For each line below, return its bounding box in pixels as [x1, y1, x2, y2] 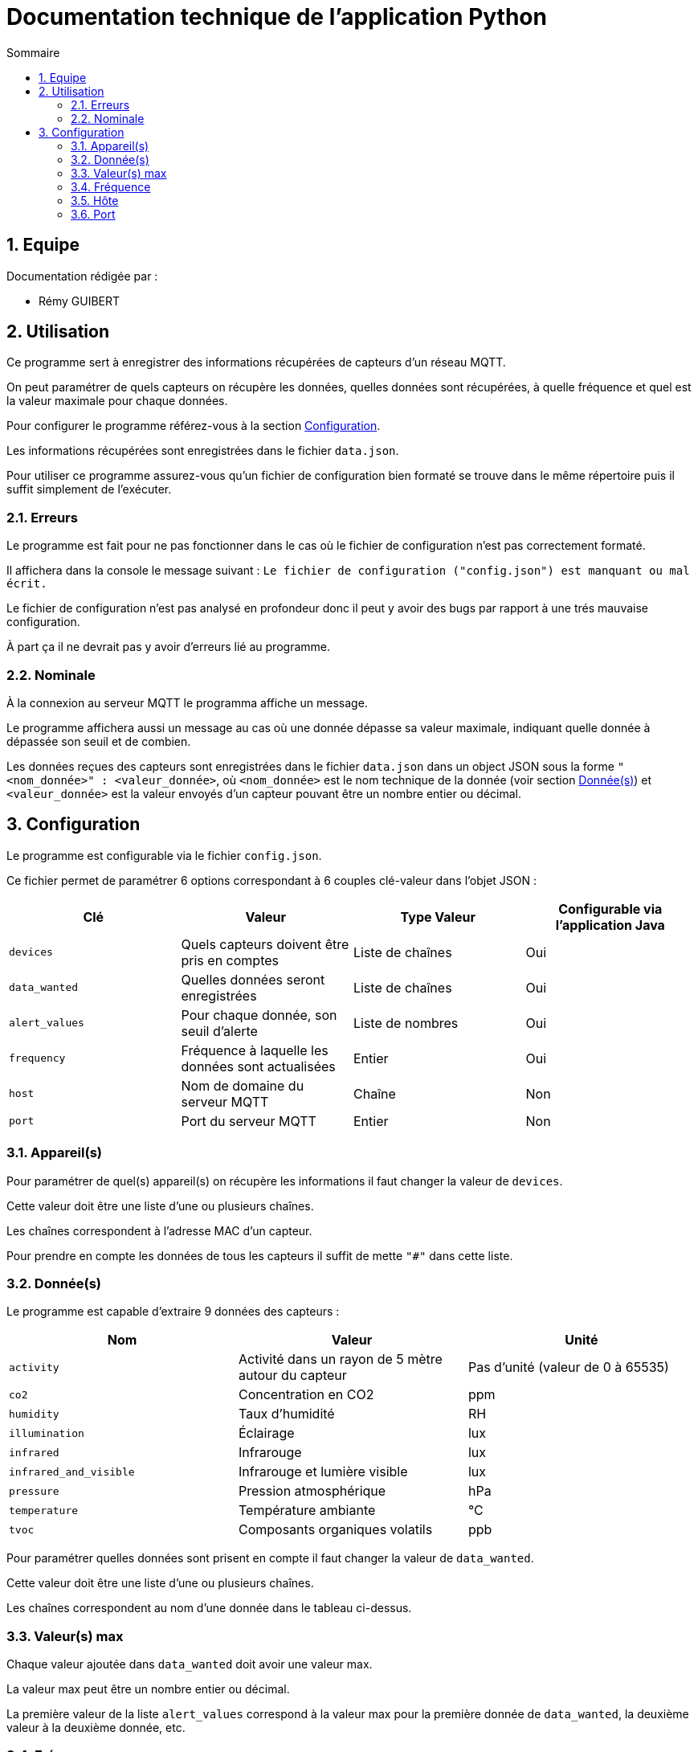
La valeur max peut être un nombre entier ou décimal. [6, 1682, 290, 1697]
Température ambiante [238, 1502, 376, 1519]
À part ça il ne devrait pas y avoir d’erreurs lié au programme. [6, 640, 330, 654]
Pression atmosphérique [238, 1483, 386, 1500]
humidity [9, 1407, 59, 1420]
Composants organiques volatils [238, 1521, 433, 1538]
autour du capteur [238, 1367, 347, 1384]
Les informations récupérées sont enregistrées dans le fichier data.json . [6, 444, 399, 458]
